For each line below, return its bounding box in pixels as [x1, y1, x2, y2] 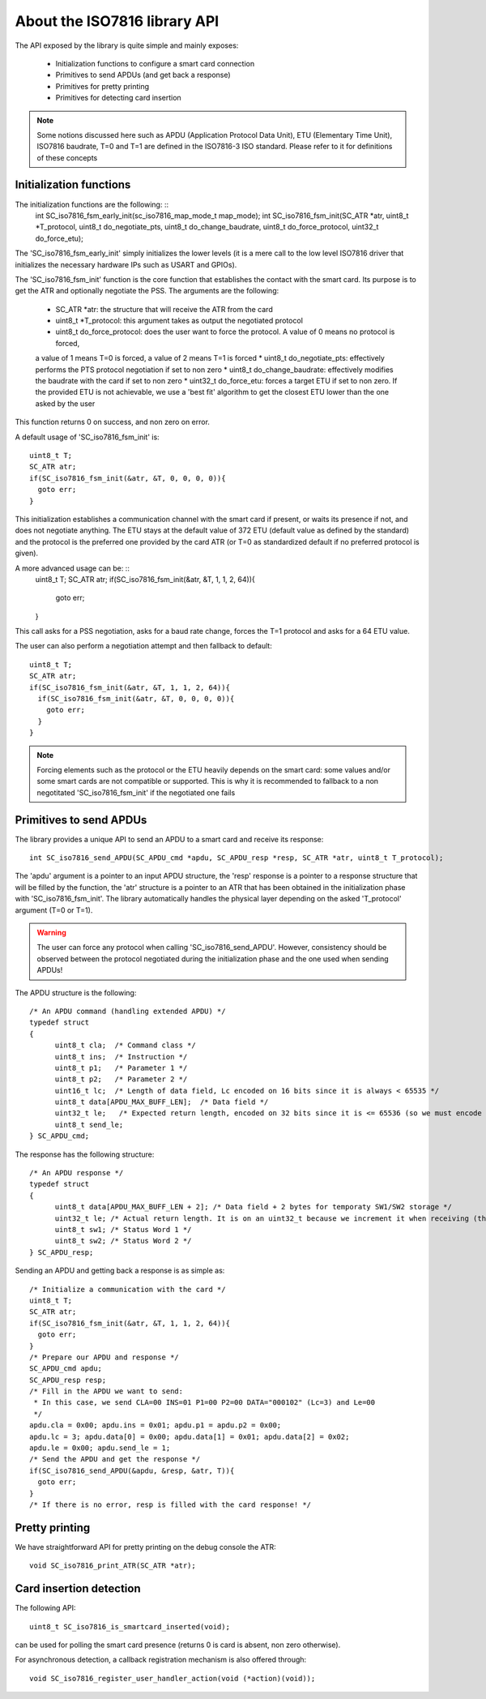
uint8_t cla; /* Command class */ [54, 1041, 196, 1050]
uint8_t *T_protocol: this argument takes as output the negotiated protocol [55, 316, 304, 326]
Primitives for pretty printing [55, 81, 150, 91]
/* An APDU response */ [29, 1168, 124, 1178]
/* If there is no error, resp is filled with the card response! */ [29, 1500, 312, 1509]
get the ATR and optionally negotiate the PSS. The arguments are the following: [15, 286, 279, 296]
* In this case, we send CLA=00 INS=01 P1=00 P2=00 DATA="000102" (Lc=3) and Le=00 [33, 1398, 376, 1407]
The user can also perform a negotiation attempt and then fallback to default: [15, 641, 273, 651]
